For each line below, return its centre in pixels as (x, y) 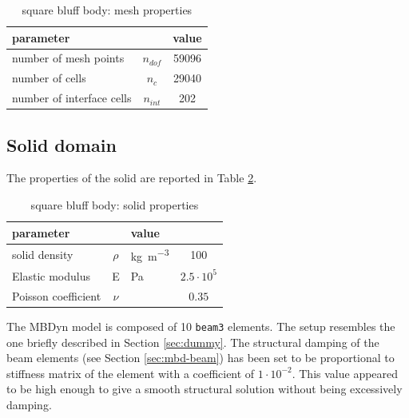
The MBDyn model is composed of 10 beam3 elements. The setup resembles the (201, 326)
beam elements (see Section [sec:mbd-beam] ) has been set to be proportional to (201, 358)
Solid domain (62, 144)
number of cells (49, 78)
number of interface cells (72, 98)
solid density (43, 255)
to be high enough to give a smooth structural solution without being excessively (204, 389)
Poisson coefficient (57, 295)
